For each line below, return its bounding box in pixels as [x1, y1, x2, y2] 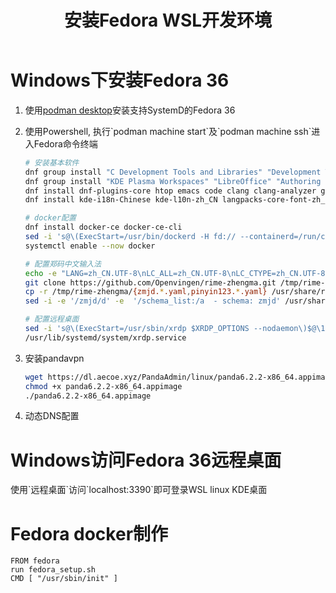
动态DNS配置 [24, 410, 80, 422]
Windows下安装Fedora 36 [10, 69, 230, 92]
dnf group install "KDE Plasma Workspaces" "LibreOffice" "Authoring [24, 176, 322, 186]
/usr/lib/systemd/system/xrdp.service [24, 332, 187, 343]
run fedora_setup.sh [10, 565, 97, 575]
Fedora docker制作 [10, 522, 169, 545]
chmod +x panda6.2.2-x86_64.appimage [24, 381, 183, 391]
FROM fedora [10, 556, 60, 566]
